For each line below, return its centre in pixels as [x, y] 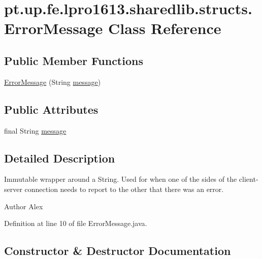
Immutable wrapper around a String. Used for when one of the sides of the [121, 179]
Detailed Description [60, 158]
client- [249, 179]
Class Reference [165, 28]
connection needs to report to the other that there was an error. [124, 189]
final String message [35, 130]
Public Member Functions [74, 60]
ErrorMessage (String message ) [53, 82]
